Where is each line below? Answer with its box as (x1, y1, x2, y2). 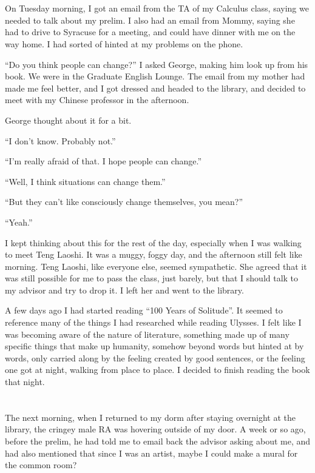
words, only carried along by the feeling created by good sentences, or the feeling (5, 351, 305, 364)
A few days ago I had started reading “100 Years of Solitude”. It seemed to (5, 304, 283, 317)
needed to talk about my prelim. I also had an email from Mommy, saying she (5, 13, 295, 26)
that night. (5, 375, 45, 388)
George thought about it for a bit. (5, 113, 132, 126)
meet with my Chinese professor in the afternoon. (5, 93, 189, 106)
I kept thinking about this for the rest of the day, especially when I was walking (5, 236, 302, 249)
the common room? (5, 458, 77, 471)
